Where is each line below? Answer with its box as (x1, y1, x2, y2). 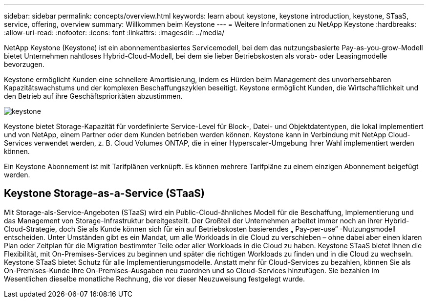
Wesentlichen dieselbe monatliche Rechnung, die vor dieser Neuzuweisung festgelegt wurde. (4, 274, 305, 283)
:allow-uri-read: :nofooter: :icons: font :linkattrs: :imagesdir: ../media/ (4, 28, 225, 37)
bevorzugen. (4, 60, 44, 68)
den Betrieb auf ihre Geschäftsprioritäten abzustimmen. (4, 92, 183, 100)
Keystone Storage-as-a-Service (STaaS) (4, 187, 205, 200)
